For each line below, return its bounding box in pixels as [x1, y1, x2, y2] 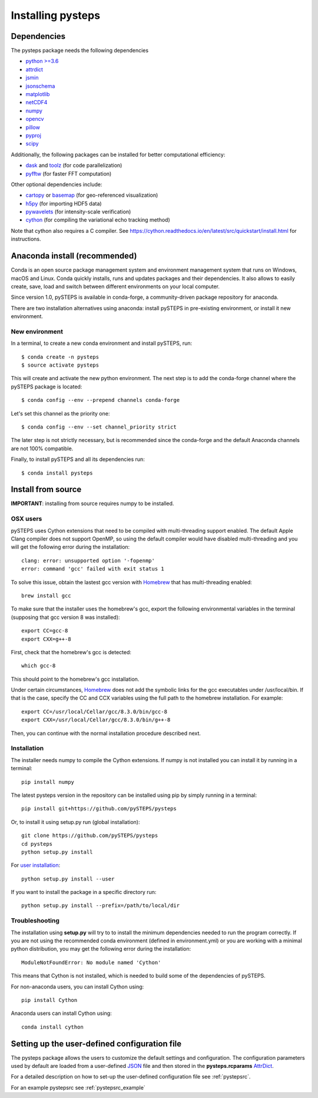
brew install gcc [21, 592, 71, 599]
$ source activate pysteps [21, 362, 100, 368]
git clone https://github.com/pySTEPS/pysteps [21, 832, 158, 839]
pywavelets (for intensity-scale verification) [25, 208, 131, 215]
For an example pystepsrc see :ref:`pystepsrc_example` [11, 1084, 145, 1091]
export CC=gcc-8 [21, 628, 68, 634]
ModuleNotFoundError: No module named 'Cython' [21, 959, 161, 966]
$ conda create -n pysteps [21, 354, 100, 360]
